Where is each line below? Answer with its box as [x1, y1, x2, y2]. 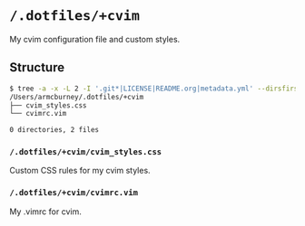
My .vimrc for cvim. [9, 206, 82, 217]
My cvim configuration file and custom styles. [9, 33, 181, 44]
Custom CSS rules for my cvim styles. [9, 165, 152, 176]
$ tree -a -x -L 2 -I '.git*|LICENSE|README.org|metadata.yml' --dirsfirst [9, 84, 302, 93]
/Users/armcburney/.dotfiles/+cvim [9, 92, 144, 101]
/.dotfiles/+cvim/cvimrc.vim [9, 188, 139, 198]
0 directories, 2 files [9, 126, 100, 135]
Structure [9, 60, 65, 75]
